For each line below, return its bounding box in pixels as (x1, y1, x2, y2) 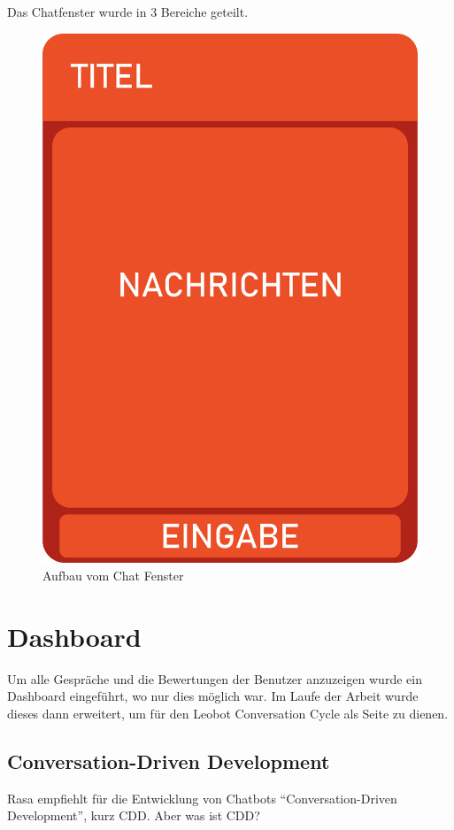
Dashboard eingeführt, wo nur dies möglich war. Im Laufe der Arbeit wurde (7, 687, 419, 705)
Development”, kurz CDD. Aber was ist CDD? (7, 806, 260, 825)
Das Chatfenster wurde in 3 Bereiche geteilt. (7, 3, 249, 20)
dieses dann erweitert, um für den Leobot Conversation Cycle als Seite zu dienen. (7, 703, 449, 722)
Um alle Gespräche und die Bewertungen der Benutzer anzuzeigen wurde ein (7, 669, 422, 688)
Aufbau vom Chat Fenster (42, 566, 184, 585)
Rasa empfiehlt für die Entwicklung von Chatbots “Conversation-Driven (7, 788, 397, 807)
